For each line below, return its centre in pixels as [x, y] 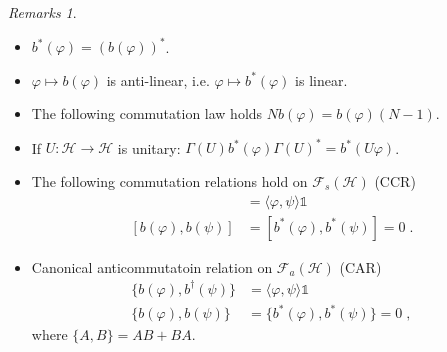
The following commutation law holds [147, 113]
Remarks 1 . [42, 12]
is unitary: [149, 147]
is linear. [321, 79]
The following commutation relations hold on [169, 180]
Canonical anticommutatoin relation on [152, 266]
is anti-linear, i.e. [158, 79]
